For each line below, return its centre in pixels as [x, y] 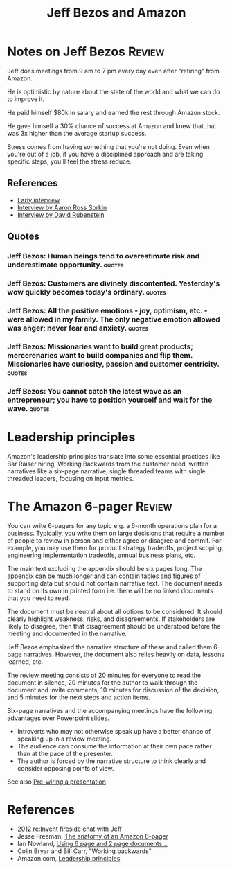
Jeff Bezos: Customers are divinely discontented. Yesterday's [114, 283]
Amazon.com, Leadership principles [69, 858]
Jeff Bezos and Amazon [116, 13]
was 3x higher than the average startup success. [77, 133]
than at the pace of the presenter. [65, 753]
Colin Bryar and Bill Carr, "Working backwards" [84, 851]
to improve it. [26, 99]
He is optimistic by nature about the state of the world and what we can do [114, 91]
